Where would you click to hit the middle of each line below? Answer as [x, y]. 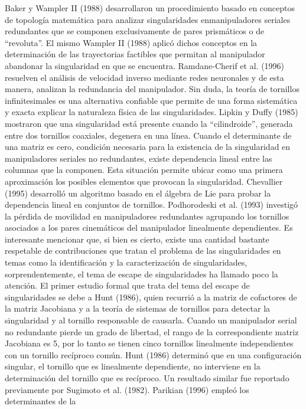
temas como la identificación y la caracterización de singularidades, [126, 262]
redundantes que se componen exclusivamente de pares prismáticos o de [135, 31]
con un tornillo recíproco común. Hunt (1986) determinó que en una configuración [153, 354]
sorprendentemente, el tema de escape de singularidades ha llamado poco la [141, 274]
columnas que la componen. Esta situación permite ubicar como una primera [144, 170]
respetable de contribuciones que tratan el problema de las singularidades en [143, 251]
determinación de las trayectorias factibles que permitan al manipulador [135, 54]
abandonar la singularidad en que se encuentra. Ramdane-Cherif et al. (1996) [145, 65]
